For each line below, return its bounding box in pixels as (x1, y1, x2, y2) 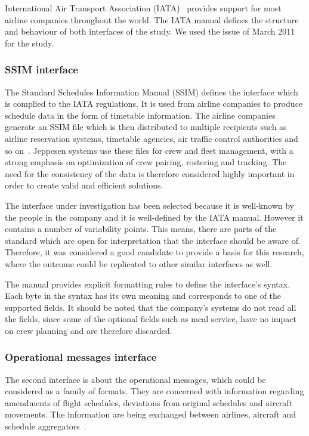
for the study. (5, 36, 54, 49)
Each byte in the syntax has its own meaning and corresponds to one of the (5, 289, 282, 302)
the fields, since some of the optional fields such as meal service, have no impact (5, 313, 296, 325)
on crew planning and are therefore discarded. (5, 324, 172, 336)
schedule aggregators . (5, 420, 86, 432)
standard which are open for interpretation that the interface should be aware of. (5, 234, 301, 246)
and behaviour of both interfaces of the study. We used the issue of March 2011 (5, 25, 295, 38)
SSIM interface (5, 62, 78, 77)
